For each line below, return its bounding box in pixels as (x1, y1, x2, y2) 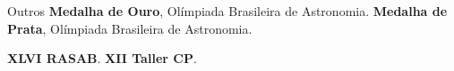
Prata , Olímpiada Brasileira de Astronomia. (7, 19, 253, 37)
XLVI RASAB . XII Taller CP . (7, 49, 197, 67)
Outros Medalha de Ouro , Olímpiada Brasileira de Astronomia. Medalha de (7, 2, 448, 20)
